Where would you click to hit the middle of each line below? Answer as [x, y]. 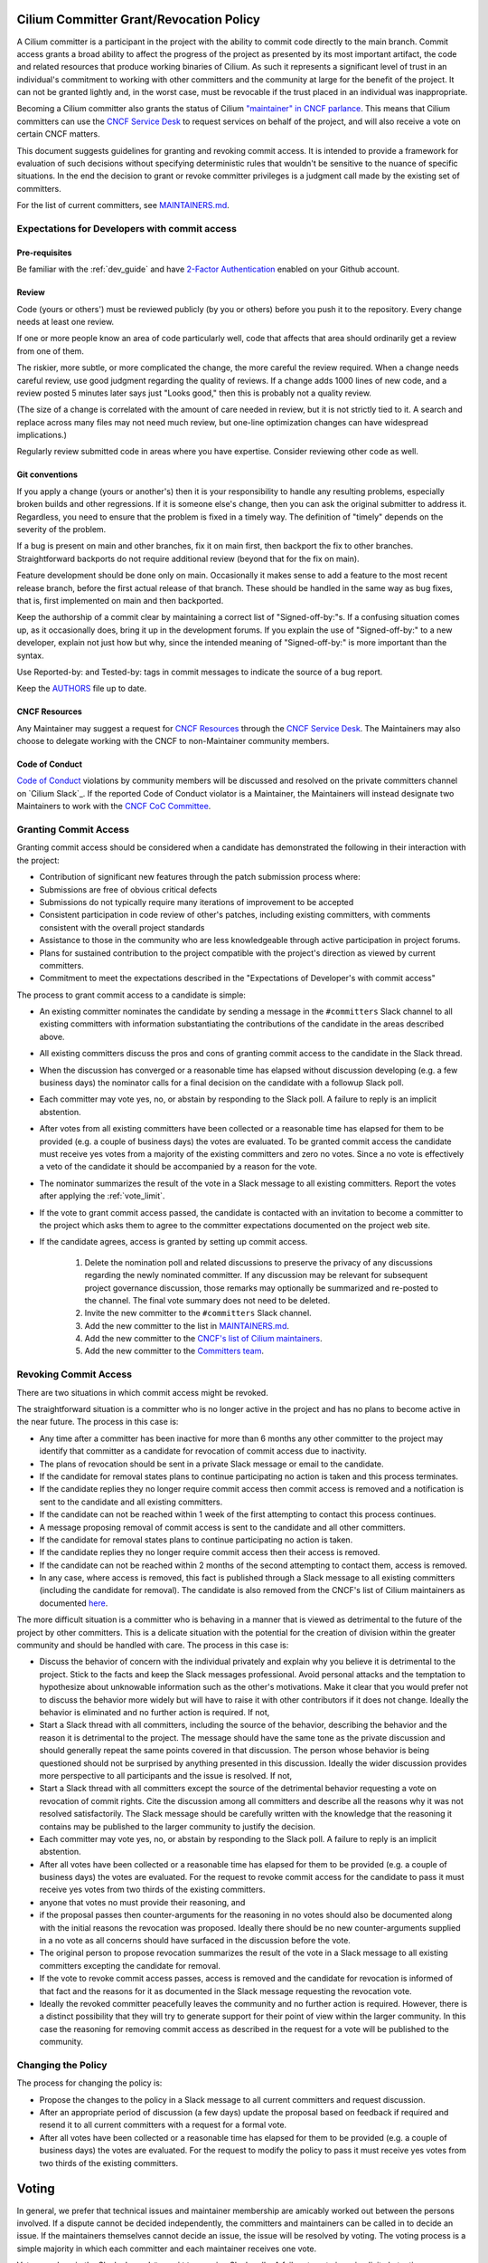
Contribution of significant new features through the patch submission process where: [200, 877]
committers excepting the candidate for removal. [130, 1965]
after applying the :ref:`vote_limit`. [102, 1196]
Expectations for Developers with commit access [127, 228]
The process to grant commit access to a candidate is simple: [131, 995]
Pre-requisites [44, 253]
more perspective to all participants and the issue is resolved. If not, [166, 1775]
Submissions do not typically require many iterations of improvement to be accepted [197, 902]
